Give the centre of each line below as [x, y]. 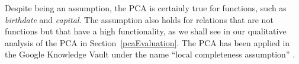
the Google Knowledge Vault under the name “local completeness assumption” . [150, 54]
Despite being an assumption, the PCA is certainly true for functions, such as [146, 8]
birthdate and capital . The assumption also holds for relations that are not [139, 19]
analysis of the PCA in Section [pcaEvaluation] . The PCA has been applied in [147, 42]
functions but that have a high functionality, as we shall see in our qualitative [146, 31]
